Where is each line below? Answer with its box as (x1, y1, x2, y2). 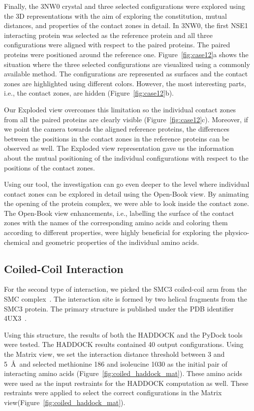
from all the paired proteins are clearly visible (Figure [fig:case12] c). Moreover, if (4, 114, 248, 124)
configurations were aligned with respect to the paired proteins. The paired (4, 39, 230, 50)
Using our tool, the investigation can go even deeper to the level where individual (4, 179, 250, 189)
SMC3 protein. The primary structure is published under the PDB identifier (4, 303, 234, 313)
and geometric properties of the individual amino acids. (32, 237, 199, 247)
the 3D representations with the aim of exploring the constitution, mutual (4, 10, 227, 21)
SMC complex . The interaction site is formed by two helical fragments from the (4, 294, 247, 304)
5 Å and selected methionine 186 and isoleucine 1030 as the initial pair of (4, 358, 227, 369)
